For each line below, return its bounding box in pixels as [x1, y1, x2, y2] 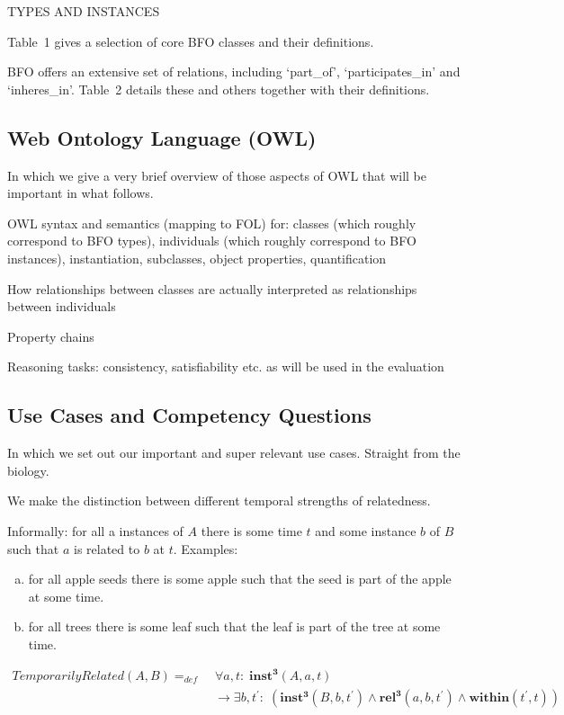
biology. [7, 460, 49, 479]
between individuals [7, 297, 116, 316]
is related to [73, 539, 140, 558]
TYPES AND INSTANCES [7, 2, 160, 20]
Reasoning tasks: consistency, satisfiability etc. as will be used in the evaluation [7, 357, 444, 376]
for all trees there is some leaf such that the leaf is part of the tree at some [28, 617, 441, 636]
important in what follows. [7, 183, 154, 202]
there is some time [201, 521, 302, 540]
